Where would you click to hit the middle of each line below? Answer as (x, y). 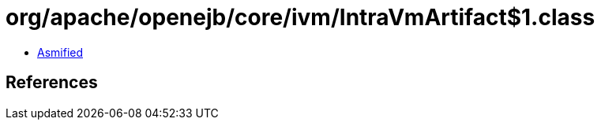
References (52, 83)
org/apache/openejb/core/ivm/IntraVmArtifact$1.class (300, 17)
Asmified (60, 52)
